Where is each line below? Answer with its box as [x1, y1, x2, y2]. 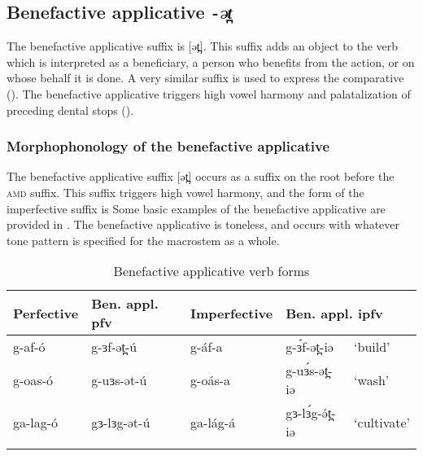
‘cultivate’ [354, 412, 410, 432]
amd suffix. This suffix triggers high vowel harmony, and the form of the [7, 183, 364, 200]
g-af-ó [13, 337, 46, 357]
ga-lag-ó [13, 412, 59, 432]
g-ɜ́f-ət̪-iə [286, 337, 334, 357]
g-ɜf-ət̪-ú [91, 337, 137, 357]
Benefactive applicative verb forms [113, 261, 310, 281]
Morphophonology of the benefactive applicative [7, 136, 330, 156]
